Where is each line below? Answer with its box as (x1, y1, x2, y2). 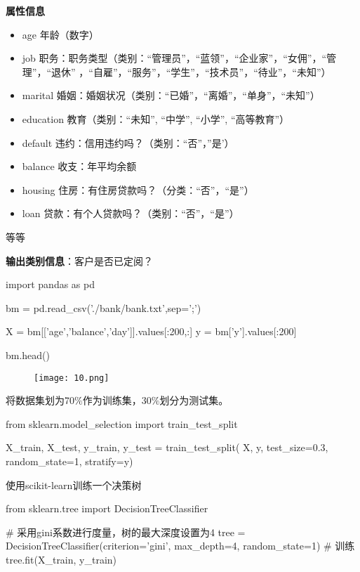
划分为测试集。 (159, 393, 229, 408)
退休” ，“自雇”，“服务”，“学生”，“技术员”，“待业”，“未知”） (51, 64, 331, 79)
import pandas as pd (6, 277, 95, 292)
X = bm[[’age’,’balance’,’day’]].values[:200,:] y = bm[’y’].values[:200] (6, 324, 297, 339)
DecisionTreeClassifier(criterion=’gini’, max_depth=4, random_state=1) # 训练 (6, 538, 355, 553)
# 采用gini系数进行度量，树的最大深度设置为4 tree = (6, 524, 246, 539)
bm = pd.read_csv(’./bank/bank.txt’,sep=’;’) (6, 300, 201, 315)
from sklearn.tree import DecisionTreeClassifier (6, 501, 208, 516)
